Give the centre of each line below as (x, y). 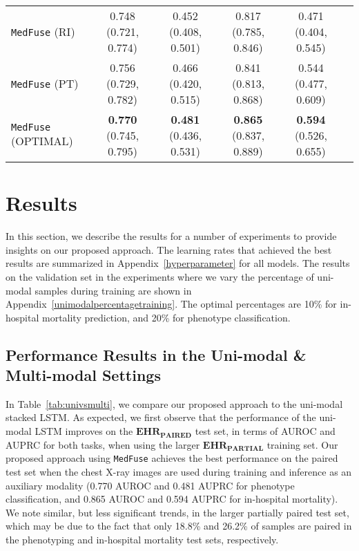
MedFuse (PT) (45, 83)
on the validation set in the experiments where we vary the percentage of (160, 276)
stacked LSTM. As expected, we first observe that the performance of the (161, 417)
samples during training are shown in (113, 290)
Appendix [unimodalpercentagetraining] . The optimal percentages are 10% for (171, 304)
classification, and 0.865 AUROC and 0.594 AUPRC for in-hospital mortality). (172, 499)
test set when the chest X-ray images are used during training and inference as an (179, 471)
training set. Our (302, 444)
